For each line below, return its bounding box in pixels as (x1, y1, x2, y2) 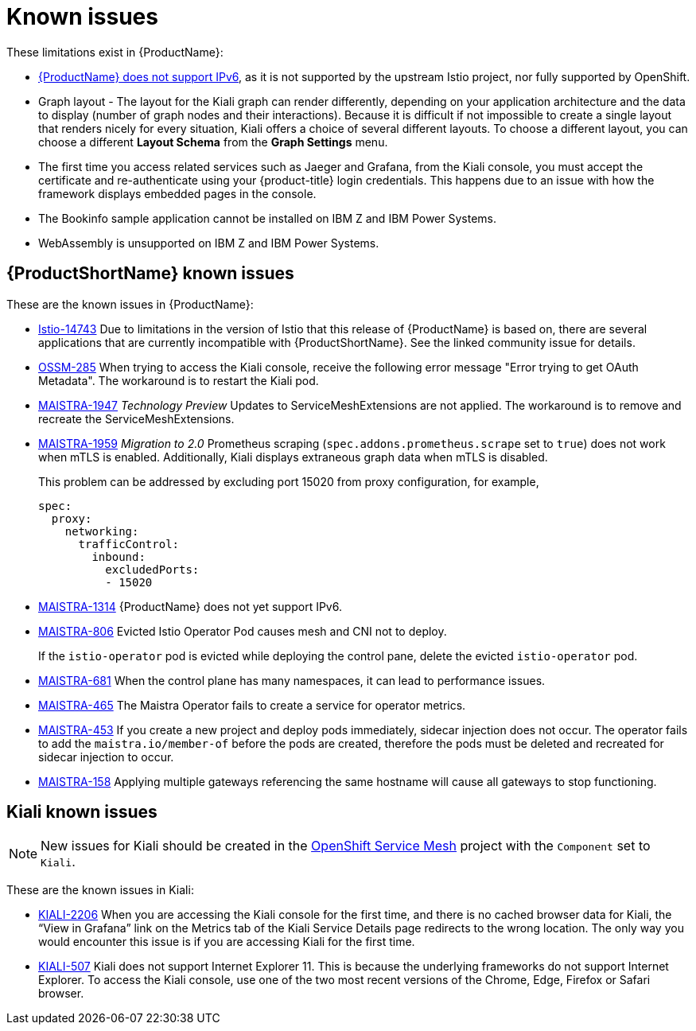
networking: (64, 524, 139, 538)
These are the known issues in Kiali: (6, 883, 194, 897)
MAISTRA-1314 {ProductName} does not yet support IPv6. (38, 599, 342, 613)
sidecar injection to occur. (38, 749, 174, 764)
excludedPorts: (105, 562, 200, 576)
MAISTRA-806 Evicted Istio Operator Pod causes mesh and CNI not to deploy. (38, 624, 447, 638)
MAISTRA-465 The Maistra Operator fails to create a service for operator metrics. (38, 698, 466, 712)
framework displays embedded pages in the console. (38, 186, 317, 200)
